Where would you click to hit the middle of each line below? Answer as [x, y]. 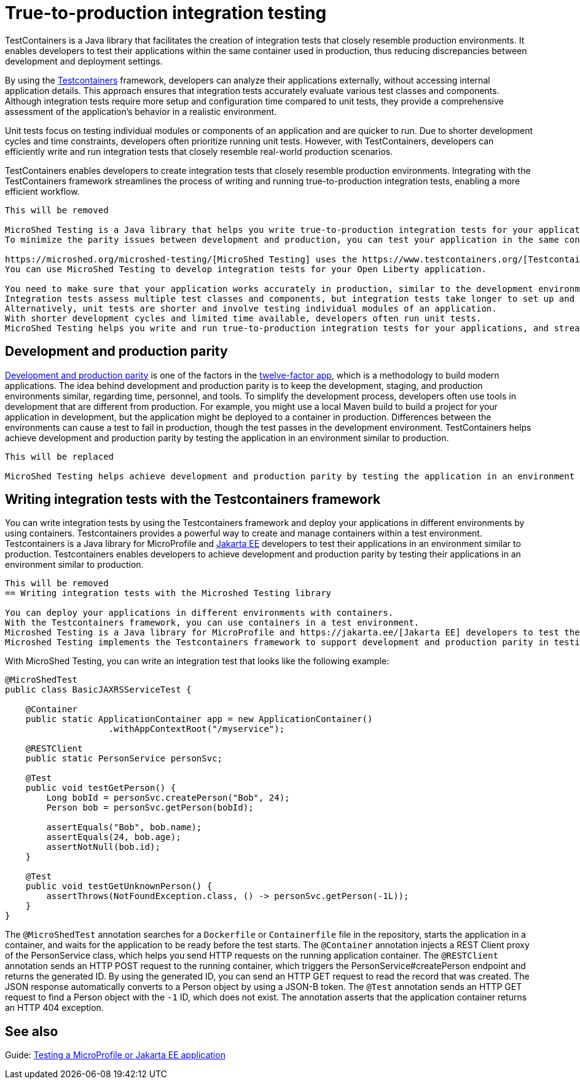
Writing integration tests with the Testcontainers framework [193, 500]
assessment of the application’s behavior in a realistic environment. [141, 111]
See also [32, 1031]
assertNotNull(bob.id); [103, 847]
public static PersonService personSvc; [124, 759]
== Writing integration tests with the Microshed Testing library [168, 593]
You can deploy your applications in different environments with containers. [199, 613]
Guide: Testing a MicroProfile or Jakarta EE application [115, 1055]
